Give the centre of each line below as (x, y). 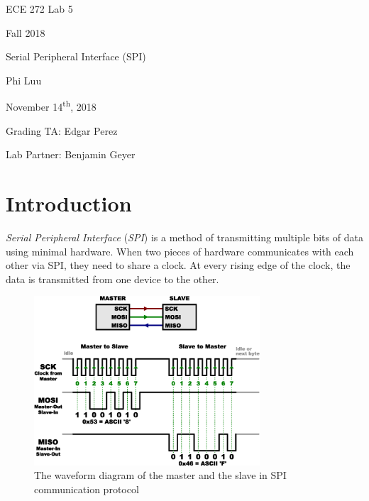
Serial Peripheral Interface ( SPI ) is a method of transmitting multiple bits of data (184, 237)
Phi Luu (24, 80)
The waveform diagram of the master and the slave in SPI (160, 475)
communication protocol (87, 489)
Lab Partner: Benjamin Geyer (71, 154)
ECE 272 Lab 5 (39, 9)
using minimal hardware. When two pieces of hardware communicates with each (180, 251)
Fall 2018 (26, 32)
